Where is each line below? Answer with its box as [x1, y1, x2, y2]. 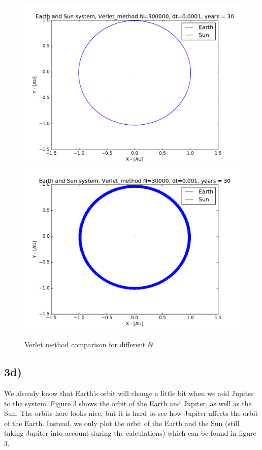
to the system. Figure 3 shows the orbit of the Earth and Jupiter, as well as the [4, 398, 252, 408]
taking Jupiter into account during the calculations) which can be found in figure [4, 428, 256, 438]
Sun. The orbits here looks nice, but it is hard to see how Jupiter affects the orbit [4, 408, 258, 418]
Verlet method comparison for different [24, 339, 146, 350]
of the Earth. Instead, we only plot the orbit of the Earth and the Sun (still [4, 417, 240, 428]
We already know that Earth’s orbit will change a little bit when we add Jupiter [4, 387, 254, 398]
